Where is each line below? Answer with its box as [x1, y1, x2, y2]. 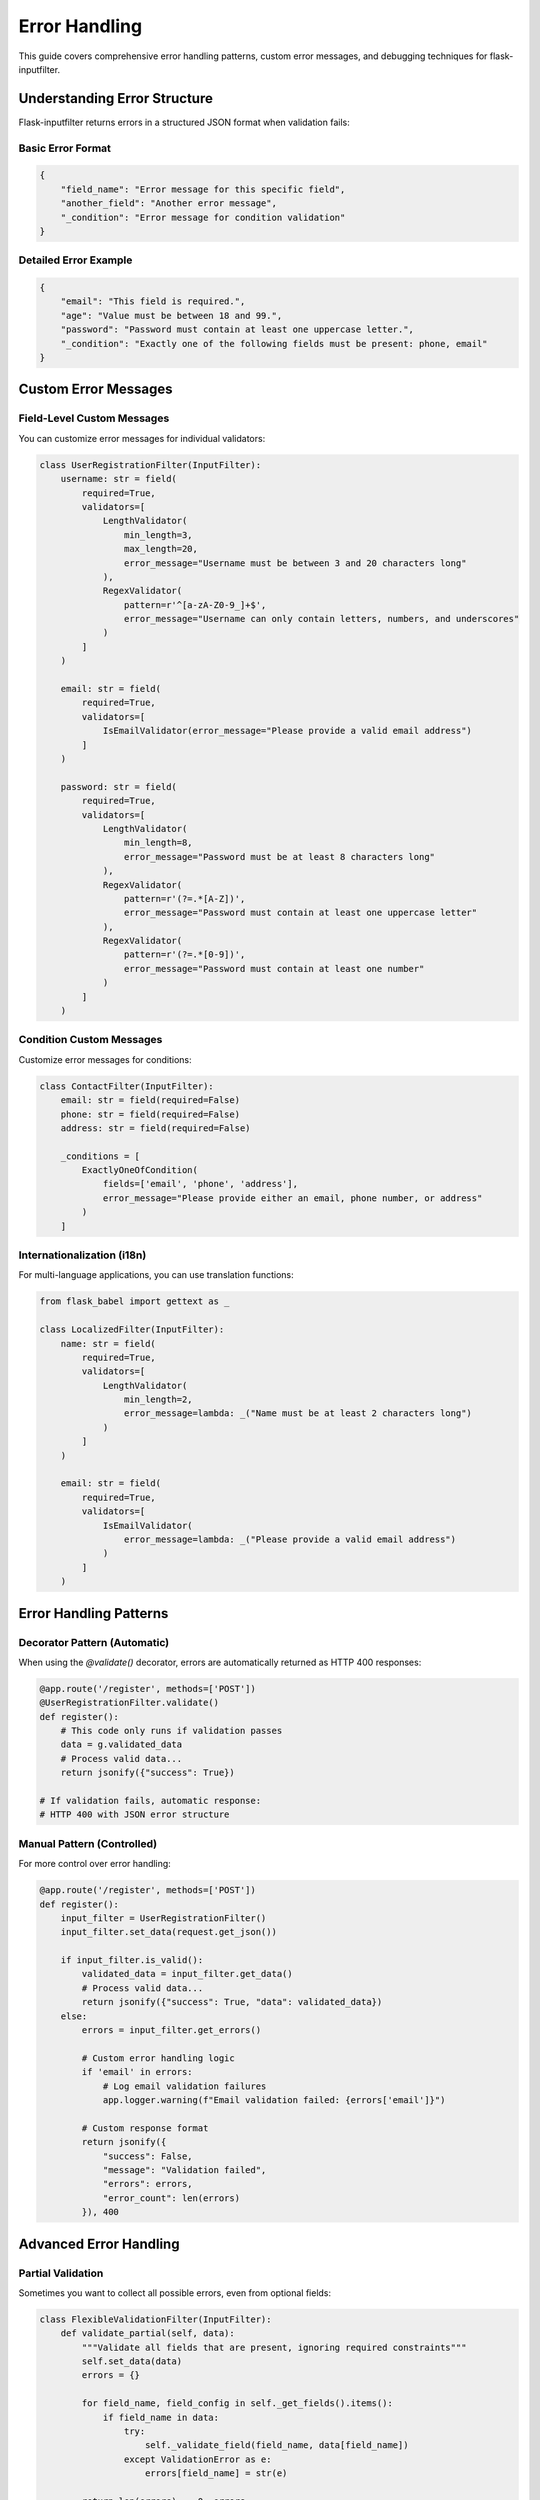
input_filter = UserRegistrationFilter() [60, 1912, 267, 1924]
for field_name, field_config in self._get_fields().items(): [81, 2398, 394, 2409]
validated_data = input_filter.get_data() [81, 1968, 294, 1980]
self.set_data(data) [81, 2356, 183, 2367]
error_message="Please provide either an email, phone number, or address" [102, 1192, 483, 1204]
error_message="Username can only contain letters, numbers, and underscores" [123, 613, 520, 625]
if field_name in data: [102, 2411, 220, 2423]
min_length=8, [123, 837, 194, 849]
